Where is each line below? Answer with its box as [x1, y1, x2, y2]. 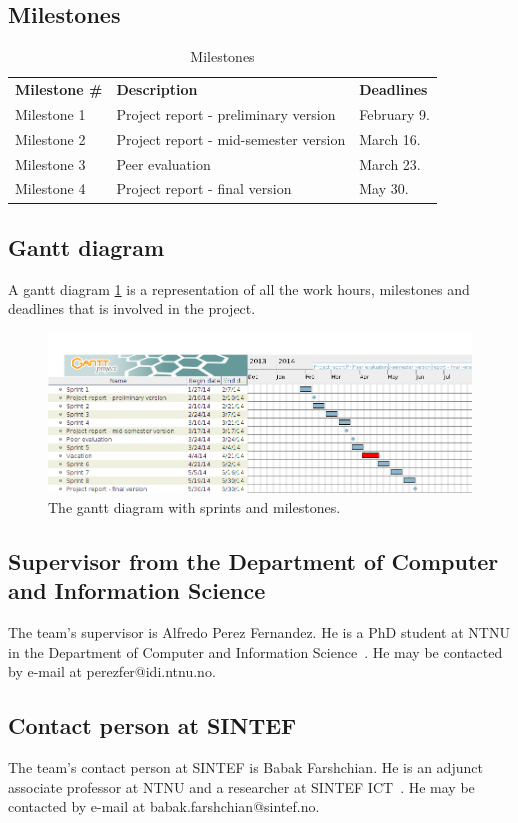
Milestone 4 [15, 178, 86, 199]
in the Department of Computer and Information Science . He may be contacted [8, 641, 503, 662]
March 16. [359, 128, 421, 149]
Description [116, 79, 198, 100]
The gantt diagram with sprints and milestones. [48, 496, 341, 517]
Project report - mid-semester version [116, 128, 346, 149]
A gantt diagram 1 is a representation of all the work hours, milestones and [8, 278, 470, 299]
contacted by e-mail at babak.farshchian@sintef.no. [8, 796, 320, 817]
